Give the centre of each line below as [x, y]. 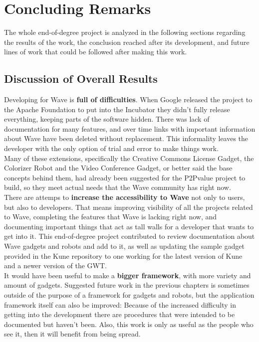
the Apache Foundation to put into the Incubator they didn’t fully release [117, 109]
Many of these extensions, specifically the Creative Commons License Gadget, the [129, 158]
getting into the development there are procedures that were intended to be [120, 314]
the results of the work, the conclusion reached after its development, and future [127, 42]
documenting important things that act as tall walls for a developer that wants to [129, 226]
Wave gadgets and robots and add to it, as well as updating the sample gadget [124, 246]
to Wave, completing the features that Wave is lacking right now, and [111, 217]
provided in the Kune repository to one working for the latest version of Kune [123, 256]
